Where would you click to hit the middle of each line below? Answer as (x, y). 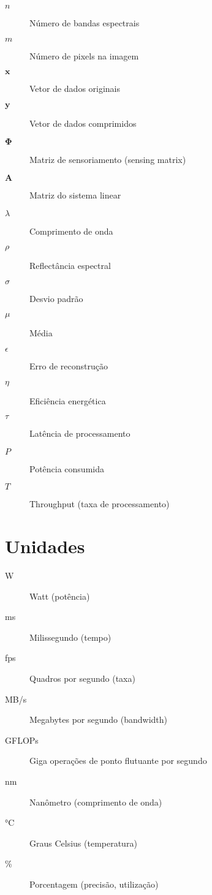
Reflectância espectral (70, 266)
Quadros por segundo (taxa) (82, 678)
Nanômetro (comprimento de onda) (96, 802)
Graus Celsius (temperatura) (83, 843)
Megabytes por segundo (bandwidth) (99, 719)
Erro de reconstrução (69, 365)
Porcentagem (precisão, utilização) (94, 884)
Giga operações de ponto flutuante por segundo (118, 761)
